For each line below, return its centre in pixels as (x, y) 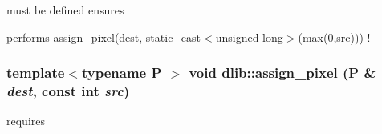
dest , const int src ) (68, 91)
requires (26, 121)
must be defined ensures (65, 10)
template (36, 73)
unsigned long (249, 37)
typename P (122, 73)
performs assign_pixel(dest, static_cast (104, 37)
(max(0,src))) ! (334, 37)
